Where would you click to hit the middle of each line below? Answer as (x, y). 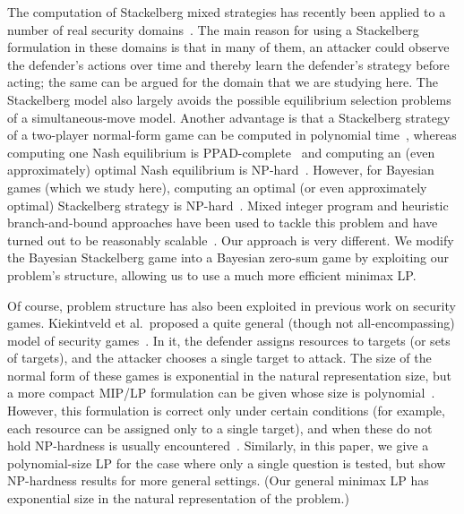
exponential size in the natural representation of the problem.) (178, 498)
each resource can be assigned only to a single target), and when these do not (220, 428)
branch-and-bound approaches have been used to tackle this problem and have (223, 223)
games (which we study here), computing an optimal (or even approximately (217, 187)
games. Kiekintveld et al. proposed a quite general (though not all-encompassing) (231, 323)
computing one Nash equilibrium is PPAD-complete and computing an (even (221, 152)
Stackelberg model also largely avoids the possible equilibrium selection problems (229, 99)
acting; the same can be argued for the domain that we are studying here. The (223, 82)
